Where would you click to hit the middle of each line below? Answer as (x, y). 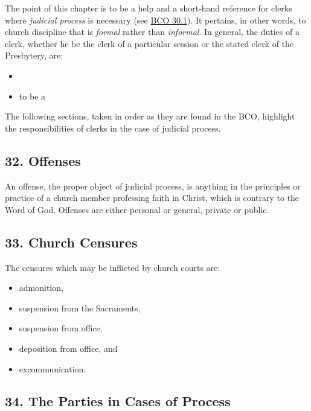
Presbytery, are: (34, 55)
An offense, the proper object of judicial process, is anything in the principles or (153, 186)
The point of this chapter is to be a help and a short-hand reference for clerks (149, 8)
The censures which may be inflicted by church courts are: (113, 267)
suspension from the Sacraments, (80, 307)
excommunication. (53, 368)
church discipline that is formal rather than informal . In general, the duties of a (152, 32)
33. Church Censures (71, 242)
